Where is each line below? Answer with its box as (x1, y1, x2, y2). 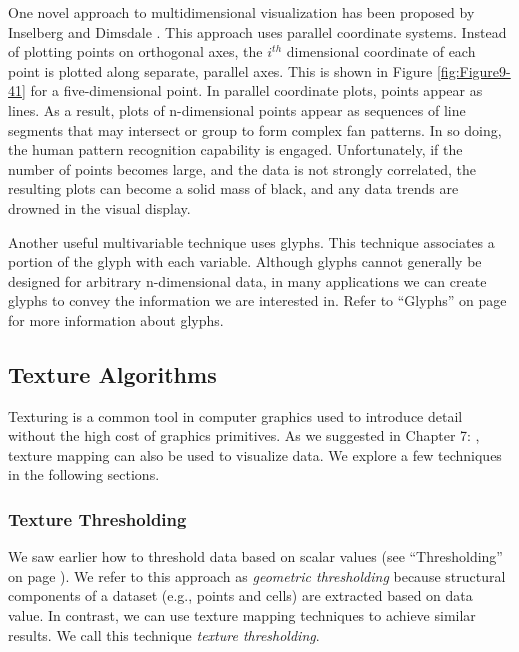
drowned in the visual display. (8, 197, 191, 218)
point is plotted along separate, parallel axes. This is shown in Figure (8, 60, 433, 81)
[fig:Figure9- (436, 60, 511, 81)
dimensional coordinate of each (286, 41, 476, 62)
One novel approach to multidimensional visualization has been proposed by (8, 2, 475, 22)
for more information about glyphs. (8, 309, 224, 330)
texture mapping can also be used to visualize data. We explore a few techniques (8, 444, 502, 465)
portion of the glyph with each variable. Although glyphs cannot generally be (8, 251, 482, 272)
